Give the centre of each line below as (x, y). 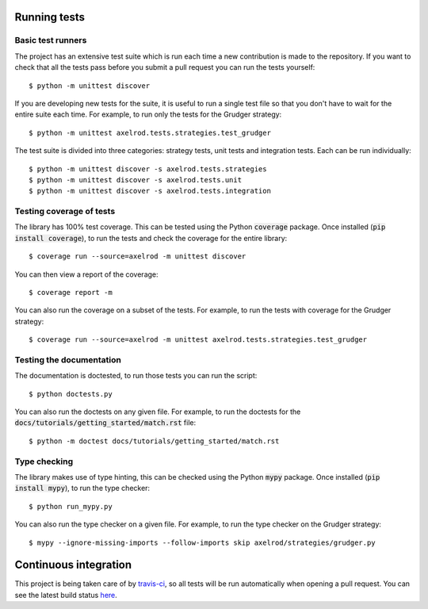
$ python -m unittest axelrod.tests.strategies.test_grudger (150, 132)
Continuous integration (73, 565)
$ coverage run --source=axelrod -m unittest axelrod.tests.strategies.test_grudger (198, 340)
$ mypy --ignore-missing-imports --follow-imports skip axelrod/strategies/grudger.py (202, 542)
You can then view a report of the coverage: (86, 274)
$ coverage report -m (71, 292)
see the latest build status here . (66, 595)
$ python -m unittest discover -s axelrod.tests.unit (135, 180)
